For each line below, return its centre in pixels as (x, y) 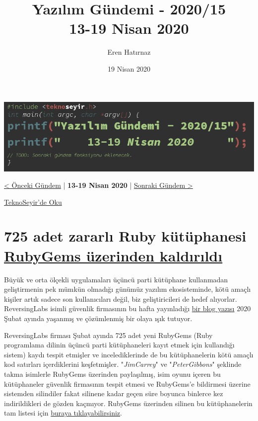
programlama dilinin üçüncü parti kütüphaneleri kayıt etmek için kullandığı (119, 345)
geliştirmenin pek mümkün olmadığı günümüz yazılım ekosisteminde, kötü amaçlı (128, 289)
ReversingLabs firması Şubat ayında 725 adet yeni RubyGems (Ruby (108, 335)
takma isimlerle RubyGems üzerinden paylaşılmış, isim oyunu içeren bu (112, 374)
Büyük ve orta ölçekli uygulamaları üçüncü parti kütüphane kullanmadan (116, 279)
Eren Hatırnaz (129, 52)
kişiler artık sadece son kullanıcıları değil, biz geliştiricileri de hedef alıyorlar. (121, 298)
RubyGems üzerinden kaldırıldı (113, 255)
